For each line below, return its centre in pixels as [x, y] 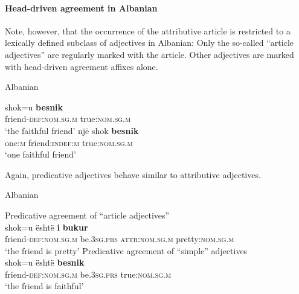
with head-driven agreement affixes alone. [82, 66]
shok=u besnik [34, 107]
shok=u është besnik [45, 262]
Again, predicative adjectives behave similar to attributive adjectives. [133, 174]
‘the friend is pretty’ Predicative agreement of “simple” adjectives [126, 250]
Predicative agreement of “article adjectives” [87, 215]
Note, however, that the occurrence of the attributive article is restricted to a [148, 30]
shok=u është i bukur [47, 227]
